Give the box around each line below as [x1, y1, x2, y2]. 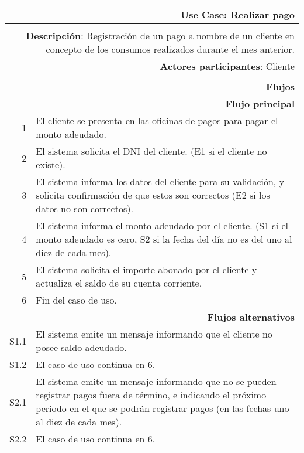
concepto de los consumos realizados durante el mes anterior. [46, 42, 295, 56]
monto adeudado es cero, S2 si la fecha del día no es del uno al [36, 232, 292, 246]
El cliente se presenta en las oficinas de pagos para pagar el [36, 114, 278, 127]
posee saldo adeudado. [36, 340, 127, 354]
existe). [36, 158, 65, 171]
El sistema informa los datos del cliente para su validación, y [36, 175, 285, 188]
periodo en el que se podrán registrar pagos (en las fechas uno [36, 401, 289, 415]
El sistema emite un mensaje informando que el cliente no [36, 327, 272, 340]
